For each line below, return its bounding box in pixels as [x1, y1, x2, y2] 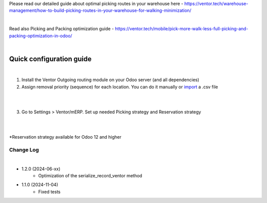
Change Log [9, 146, 39, 153]
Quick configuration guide [9, 54, 92, 63]
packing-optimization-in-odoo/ [9, 33, 73, 39]
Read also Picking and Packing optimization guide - [9, 26, 114, 32]
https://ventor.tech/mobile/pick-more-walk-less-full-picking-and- [115, 26, 248, 32]
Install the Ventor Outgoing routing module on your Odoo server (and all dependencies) [21, 77, 200, 83]
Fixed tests [38, 189, 61, 195]
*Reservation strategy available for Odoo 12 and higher [9, 134, 122, 140]
